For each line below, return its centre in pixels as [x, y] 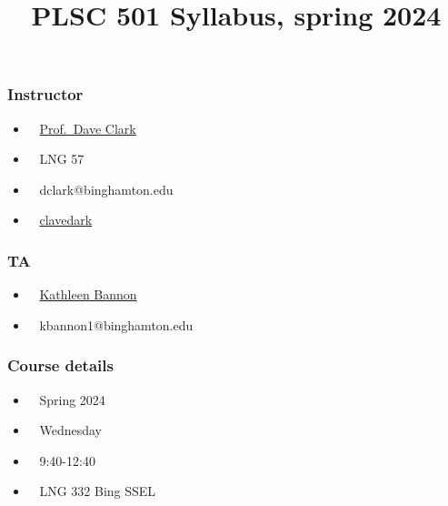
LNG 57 [62, 159]
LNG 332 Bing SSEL [98, 491]
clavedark [66, 220]
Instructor [45, 94]
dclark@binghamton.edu [106, 189]
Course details [60, 365]
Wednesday [70, 430]
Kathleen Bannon [88, 294]
